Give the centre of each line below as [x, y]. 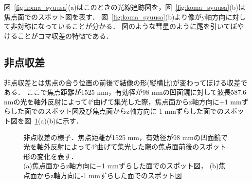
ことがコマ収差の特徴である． [65, 35]
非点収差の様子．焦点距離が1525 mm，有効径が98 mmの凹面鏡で [126, 137]
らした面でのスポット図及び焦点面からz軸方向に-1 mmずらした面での [114, 111]
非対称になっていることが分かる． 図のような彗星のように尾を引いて [120, 26]
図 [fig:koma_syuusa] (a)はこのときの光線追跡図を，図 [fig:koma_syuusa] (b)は [125, 7]
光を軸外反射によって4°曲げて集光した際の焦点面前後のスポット [125, 147]
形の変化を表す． [51, 156]
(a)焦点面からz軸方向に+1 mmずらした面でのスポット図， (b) [121, 166]
